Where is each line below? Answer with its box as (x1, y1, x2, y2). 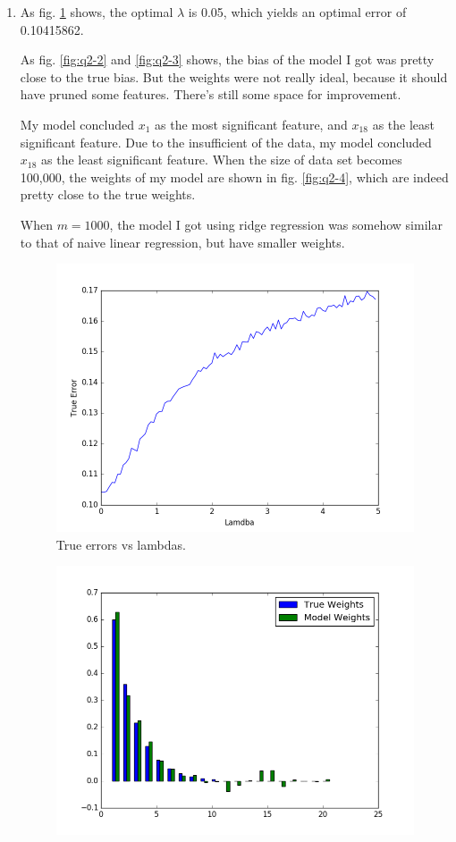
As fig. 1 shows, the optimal (20, 3, 173, 21)
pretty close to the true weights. (20, 185, 196, 204)
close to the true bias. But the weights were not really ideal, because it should (20, 67, 448, 86)
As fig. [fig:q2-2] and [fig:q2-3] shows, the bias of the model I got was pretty (20, 50, 435, 69)
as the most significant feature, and (155, 114, 348, 133)
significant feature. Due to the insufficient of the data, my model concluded (20, 132, 432, 151)
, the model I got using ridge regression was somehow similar (109, 215, 443, 233)
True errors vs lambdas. (55, 535, 186, 553)
